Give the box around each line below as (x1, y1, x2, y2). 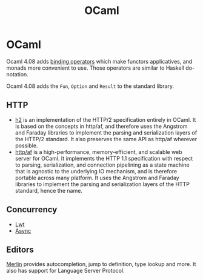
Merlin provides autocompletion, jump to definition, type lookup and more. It (6, 261, 196, 268)
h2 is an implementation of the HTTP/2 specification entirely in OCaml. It (15, 116, 196, 123)
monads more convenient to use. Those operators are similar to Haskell (6, 64, 185, 72)
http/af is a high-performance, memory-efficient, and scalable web (15, 148, 183, 155)
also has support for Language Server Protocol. (6, 267, 125, 275)
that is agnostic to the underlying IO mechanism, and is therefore (15, 167, 178, 175)
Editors (6, 244, 35, 255)
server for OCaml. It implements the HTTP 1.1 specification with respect (15, 155, 193, 162)
